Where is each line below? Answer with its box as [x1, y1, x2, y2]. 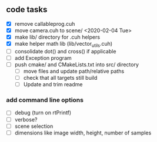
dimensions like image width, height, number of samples [14, 129, 152, 136]
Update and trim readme [23, 81, 83, 88]
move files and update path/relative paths [23, 67, 125, 75]
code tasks [6, 5, 48, 15]
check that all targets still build [23, 75, 98, 82]
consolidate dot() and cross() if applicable [14, 48, 116, 55]
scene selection [14, 123, 54, 130]
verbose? [14, 116, 38, 123]
